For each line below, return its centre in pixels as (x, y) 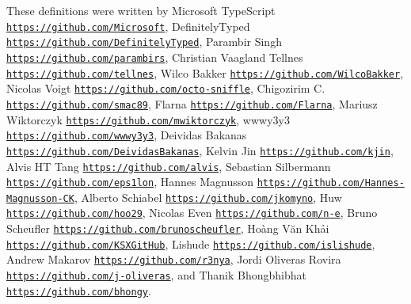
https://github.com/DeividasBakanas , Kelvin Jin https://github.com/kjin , (200, 150)
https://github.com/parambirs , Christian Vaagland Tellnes (155, 57)
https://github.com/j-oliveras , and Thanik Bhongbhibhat (156, 275)
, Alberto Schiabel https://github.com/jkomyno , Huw (208, 197)
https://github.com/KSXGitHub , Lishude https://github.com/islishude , (191, 243)
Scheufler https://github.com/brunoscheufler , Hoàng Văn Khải (168, 228)
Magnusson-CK (40, 198)
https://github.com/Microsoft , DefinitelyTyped (128, 26)
